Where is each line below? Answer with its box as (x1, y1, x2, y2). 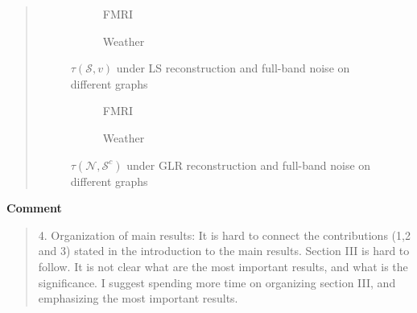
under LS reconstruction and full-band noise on (116, 60, 350, 76)
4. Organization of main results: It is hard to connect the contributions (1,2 (38, 226, 411, 243)
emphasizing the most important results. (38, 290, 238, 307)
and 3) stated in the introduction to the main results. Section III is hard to (38, 242, 410, 259)
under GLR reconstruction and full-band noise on (126, 156, 371, 173)
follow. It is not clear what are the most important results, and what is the (38, 257, 408, 274)
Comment (6, 200, 62, 216)
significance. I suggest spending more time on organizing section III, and (38, 274, 396, 290)
